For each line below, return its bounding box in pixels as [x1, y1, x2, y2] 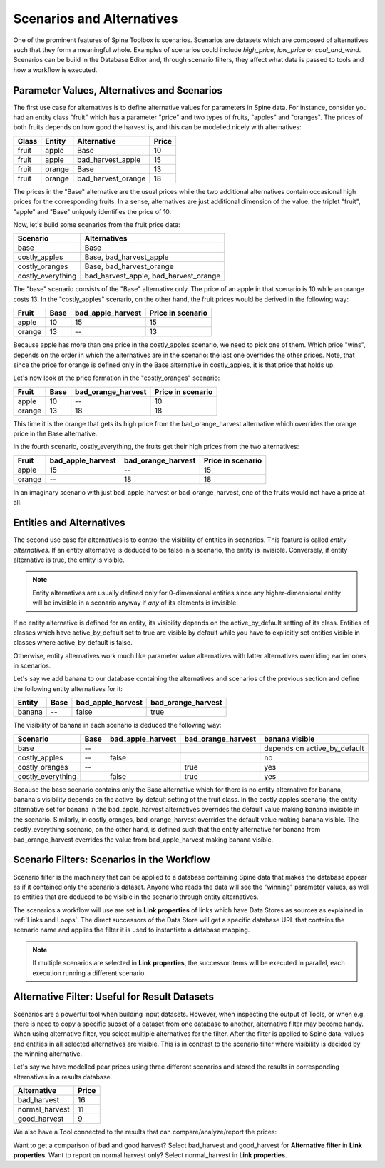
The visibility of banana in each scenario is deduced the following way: [13, 721, 222, 730]
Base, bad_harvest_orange [84, 261, 174, 271]
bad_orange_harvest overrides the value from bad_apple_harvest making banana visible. [13, 835, 274, 844]
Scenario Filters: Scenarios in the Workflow [13, 854, 210, 866]
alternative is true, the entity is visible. [13, 555, 125, 564]
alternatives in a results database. [13, 1072, 113, 1081]
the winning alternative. [13, 1049, 82, 1058]
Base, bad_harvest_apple [84, 252, 169, 262]
